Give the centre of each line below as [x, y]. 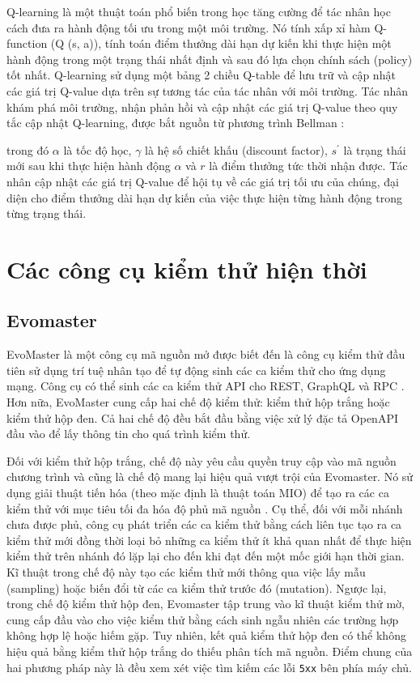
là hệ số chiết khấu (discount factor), [236, 149]
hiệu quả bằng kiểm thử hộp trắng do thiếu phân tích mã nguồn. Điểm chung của [210, 651]
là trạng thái [375, 149]
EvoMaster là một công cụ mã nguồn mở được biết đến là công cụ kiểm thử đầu [206, 354]
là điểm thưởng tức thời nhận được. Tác [308, 166]
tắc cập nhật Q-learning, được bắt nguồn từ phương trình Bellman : [176, 123]
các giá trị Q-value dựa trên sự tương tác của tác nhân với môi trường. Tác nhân [208, 90]
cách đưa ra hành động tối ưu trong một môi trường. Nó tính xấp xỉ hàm [189, 27]
